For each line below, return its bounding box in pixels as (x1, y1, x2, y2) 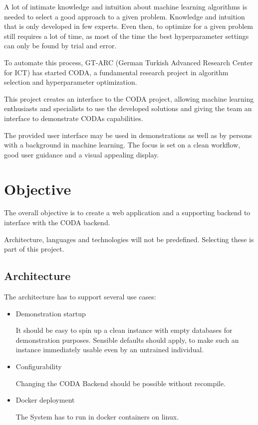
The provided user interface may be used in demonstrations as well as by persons (4, 130, 252, 140)
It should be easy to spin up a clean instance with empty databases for (15, 325, 233, 335)
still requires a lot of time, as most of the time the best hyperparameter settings (4, 30, 249, 41)
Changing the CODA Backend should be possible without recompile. (15, 378, 226, 388)
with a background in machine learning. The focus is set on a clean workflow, (4, 140, 241, 150)
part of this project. (4, 244, 64, 254)
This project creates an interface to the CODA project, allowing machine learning (4, 93, 254, 104)
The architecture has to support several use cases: (4, 291, 156, 302)
